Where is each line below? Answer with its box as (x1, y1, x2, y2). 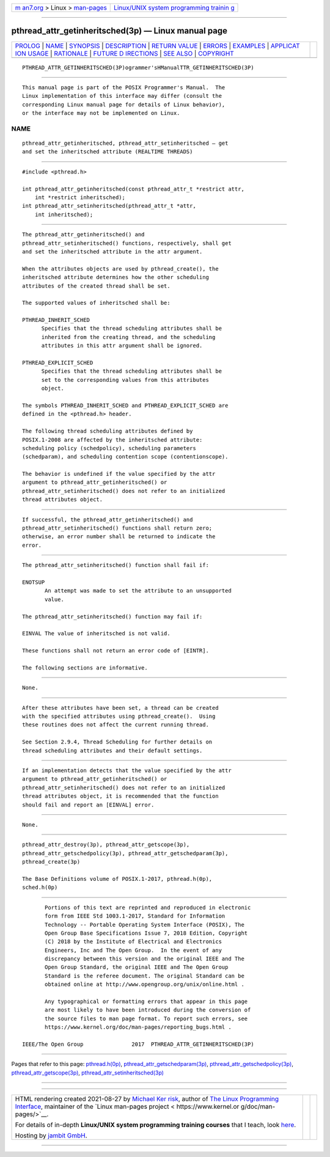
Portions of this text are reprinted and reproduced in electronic (45, 904, 251, 911)
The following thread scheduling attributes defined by (22, 428, 193, 435)
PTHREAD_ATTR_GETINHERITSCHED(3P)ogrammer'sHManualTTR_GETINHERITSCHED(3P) (22, 64, 254, 71)
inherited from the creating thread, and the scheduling (41, 334, 216, 340)
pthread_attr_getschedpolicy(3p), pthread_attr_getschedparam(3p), (22, 850, 229, 856)
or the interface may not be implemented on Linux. (22, 110, 180, 117)
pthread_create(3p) (22, 858, 81, 866)
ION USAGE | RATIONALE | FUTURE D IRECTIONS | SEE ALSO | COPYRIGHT (15, 49, 235, 57)
